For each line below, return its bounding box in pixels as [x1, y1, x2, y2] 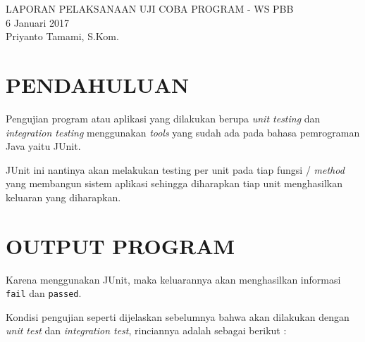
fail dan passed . [6, 286, 82, 300]
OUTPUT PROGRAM [6, 231, 235, 260]
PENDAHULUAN [6, 70, 190, 99]
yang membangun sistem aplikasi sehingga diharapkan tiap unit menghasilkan [6, 176, 343, 191]
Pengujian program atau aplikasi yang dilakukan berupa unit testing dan [6, 110, 321, 125]
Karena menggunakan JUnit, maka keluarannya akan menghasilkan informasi [6, 272, 341, 286]
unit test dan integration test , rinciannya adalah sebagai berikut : [6, 323, 287, 338]
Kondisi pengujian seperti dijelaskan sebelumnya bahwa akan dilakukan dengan [6, 309, 349, 324]
